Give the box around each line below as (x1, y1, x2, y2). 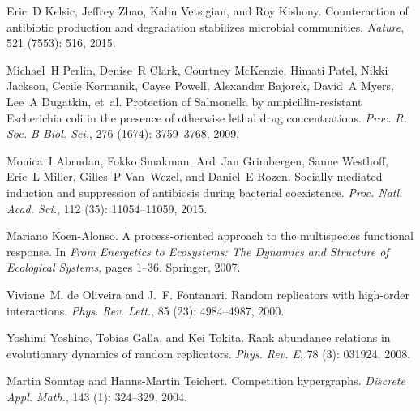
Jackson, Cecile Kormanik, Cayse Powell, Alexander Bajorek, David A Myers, (6, 77, 394, 94)
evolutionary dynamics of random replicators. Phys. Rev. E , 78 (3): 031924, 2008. (6, 345, 411, 362)
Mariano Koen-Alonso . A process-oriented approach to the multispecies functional (6, 227, 414, 244)
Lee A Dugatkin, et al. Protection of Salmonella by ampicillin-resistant (6, 92, 362, 109)
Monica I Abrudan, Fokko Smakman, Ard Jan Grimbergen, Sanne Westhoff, (6, 152, 388, 169)
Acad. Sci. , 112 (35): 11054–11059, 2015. (6, 199, 208, 216)
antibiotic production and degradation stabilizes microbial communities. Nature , (6, 18, 405, 35)
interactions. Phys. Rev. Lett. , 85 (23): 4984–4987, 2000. (6, 302, 285, 319)
